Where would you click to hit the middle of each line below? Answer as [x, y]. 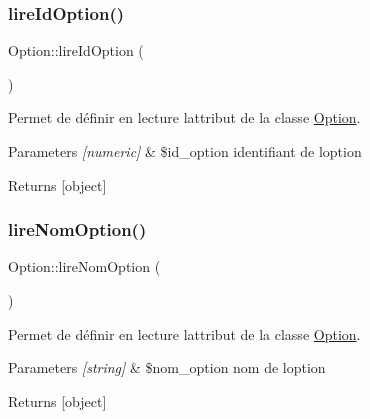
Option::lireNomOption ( [84, 266]
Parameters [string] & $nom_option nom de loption [167, 367]
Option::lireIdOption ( [76, 50]
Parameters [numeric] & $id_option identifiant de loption [185, 151]
